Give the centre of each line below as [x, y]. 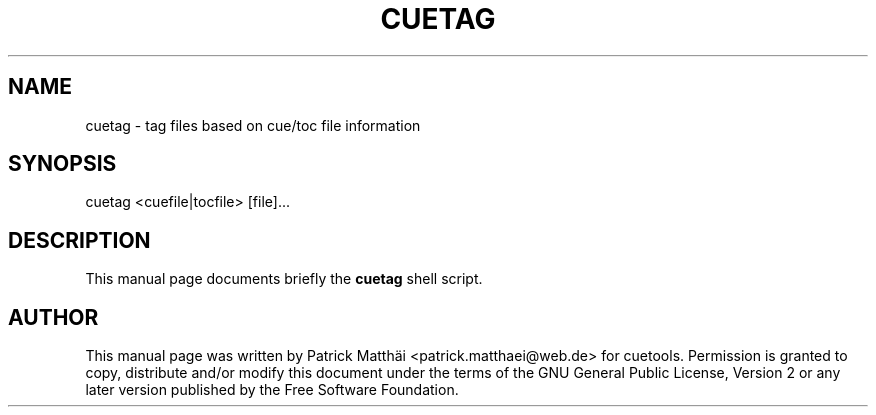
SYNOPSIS [62, 164]
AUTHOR [53, 317]
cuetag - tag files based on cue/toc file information [253, 125]
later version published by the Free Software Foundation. [272, 390]
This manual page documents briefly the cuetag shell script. [284, 279]
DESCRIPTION [79, 240]
